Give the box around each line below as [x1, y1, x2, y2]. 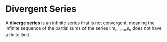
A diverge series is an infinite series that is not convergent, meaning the [5, 20, 155, 26]
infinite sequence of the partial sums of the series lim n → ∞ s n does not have [5, 25, 162, 32]
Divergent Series [5, 3, 77, 15]
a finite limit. [5, 31, 31, 38]
